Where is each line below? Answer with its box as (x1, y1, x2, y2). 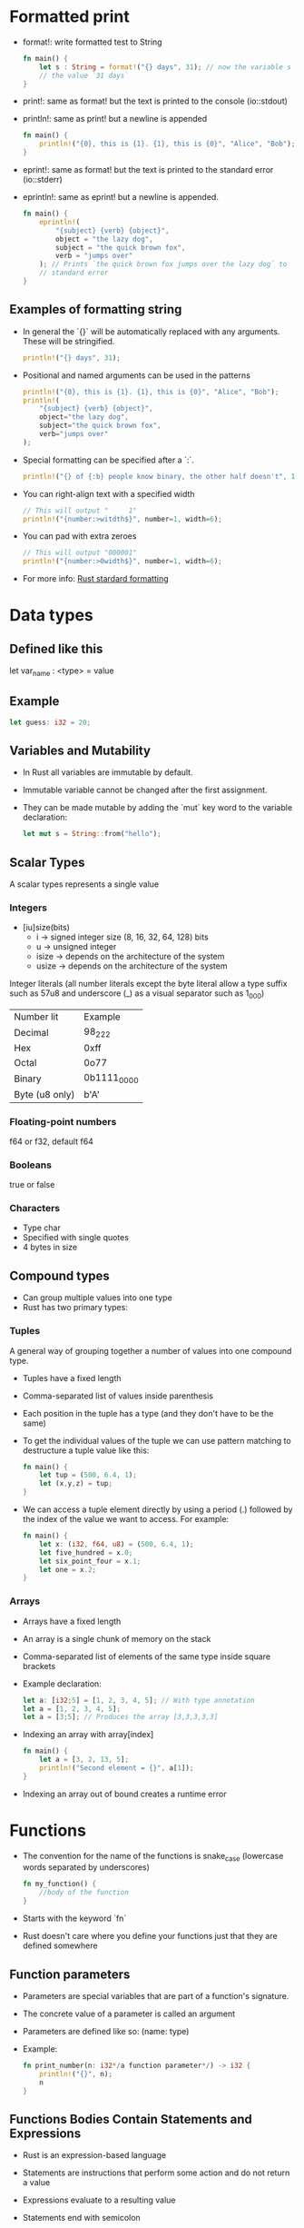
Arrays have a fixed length (22, 1616, 122, 1626)
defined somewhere (22, 1940, 98, 1951)
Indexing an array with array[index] (22, 1729, 154, 1740)
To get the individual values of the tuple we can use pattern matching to (22, 1435, 292, 1446)
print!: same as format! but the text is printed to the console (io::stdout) (22, 95, 289, 106)
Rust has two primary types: (22, 1302, 129, 1313)
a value (22, 2177, 51, 2188)
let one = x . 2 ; (39, 1565, 97, 1574)
